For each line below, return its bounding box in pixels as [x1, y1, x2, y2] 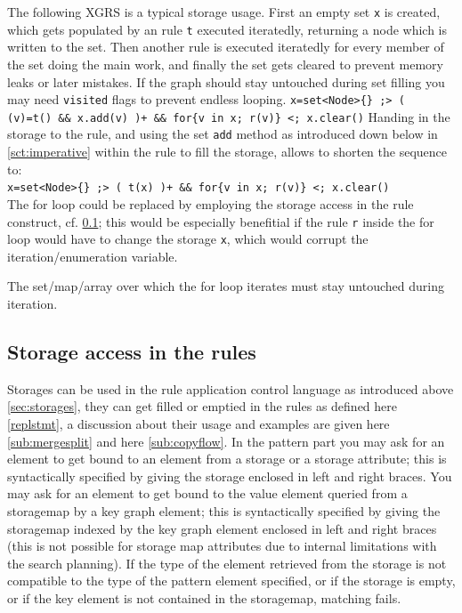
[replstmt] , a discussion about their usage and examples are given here [7, 414, 390, 432]
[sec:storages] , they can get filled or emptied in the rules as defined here [7, 397, 398, 415]
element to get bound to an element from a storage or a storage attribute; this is [7, 449, 447, 468]
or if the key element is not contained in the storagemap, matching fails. [7, 588, 401, 607]
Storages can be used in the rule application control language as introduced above [7, 379, 454, 398]
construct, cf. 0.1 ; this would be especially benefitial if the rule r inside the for [7, 212, 434, 230]
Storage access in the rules [7, 337, 256, 365]
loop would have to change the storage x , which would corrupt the [7, 230, 369, 248]
